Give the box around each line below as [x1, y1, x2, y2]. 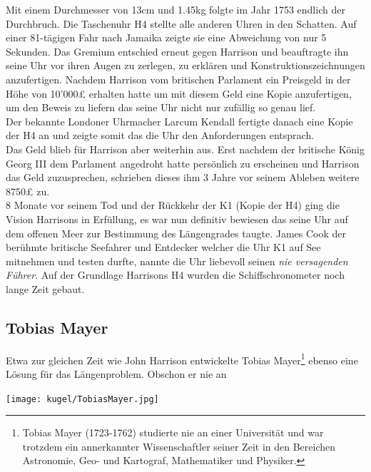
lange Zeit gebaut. [6, 281, 85, 296]
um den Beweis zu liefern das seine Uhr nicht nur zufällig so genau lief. [6, 100, 316, 115]
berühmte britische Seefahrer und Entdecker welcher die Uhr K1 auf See [6, 240, 321, 255]
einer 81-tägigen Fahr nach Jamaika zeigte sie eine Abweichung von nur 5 [6, 30, 327, 45]
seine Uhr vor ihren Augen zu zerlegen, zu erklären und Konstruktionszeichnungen [6, 58, 365, 73]
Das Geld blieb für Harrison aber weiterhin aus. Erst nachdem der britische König [6, 141, 365, 156]
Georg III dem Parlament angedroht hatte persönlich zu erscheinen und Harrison [6, 155, 360, 170]
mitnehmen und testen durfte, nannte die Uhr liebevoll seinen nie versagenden [6, 253, 348, 268]
